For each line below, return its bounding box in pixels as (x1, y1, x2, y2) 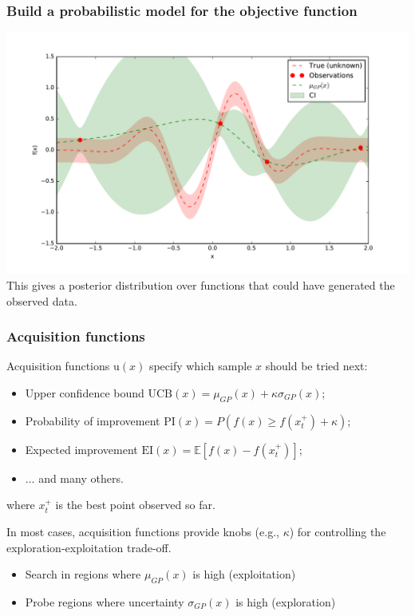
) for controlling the (289, 523, 386, 539)
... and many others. (25, 469, 124, 486)
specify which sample (148, 357, 252, 374)
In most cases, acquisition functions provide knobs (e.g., (6, 523, 279, 539)
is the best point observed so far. (55, 496, 215, 513)
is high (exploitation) (192, 566, 296, 582)
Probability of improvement (25, 412, 160, 428)
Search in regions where (25, 566, 141, 582)
